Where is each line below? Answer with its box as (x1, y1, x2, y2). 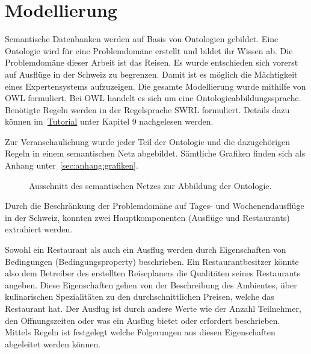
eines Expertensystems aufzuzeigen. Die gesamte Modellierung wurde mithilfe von (5, 79, 306, 92)
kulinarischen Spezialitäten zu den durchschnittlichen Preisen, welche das (5, 290, 274, 303)
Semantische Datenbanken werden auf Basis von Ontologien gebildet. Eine (5, 33, 279, 45)
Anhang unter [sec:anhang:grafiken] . (5, 159, 138, 172)
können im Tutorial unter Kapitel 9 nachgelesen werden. (5, 115, 214, 128)
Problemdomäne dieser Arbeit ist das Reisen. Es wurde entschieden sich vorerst (5, 56, 298, 69)
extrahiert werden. (5, 223, 73, 235)
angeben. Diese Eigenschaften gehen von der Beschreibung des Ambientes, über (5, 278, 297, 291)
